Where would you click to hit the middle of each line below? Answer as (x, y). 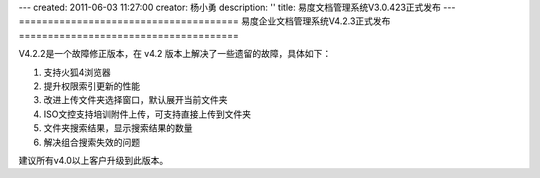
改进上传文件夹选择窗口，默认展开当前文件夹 (135, 100)
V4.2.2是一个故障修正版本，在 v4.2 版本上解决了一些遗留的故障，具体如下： (175, 54)
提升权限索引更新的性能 (91, 86)
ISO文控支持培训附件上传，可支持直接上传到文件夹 (147, 114)
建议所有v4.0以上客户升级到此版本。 (93, 160)
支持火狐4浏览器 (77, 72)
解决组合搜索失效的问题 (91, 142)
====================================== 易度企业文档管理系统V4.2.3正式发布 (204, 21)
